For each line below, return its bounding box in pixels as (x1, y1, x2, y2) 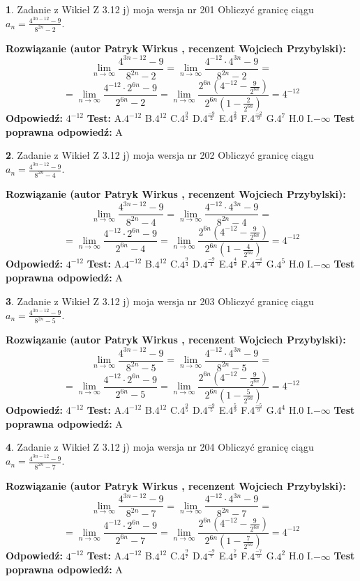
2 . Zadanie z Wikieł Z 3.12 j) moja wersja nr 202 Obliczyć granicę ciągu (6, 148, 314, 162)
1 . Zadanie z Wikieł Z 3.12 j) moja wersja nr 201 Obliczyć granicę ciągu (6, 2, 314, 16)
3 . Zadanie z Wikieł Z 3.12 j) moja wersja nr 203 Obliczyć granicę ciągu (6, 293, 314, 308)
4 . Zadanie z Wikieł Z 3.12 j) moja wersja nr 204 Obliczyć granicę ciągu (6, 440, 314, 454)
